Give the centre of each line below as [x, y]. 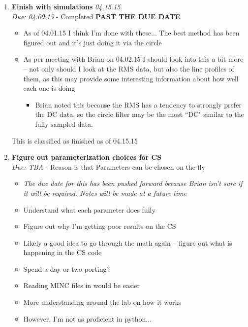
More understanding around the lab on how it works [102, 302]
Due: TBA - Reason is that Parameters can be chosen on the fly [108, 166]
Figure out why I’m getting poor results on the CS [100, 226]
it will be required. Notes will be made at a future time [105, 193]
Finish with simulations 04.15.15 [66, 6]
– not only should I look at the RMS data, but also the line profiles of [129, 68]
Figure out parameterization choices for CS [87, 157]
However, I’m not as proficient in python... [87, 318]
